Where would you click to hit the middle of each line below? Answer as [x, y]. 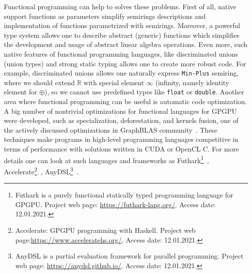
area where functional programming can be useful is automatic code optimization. [126, 101]
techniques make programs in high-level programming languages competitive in [121, 139]
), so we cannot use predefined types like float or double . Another [144, 92]
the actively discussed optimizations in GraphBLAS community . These [111, 129]
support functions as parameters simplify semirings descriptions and [105, 16]
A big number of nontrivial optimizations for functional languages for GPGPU [120, 111]
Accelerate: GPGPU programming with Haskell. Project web [105, 230]
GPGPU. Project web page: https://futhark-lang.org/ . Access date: [115, 204]
